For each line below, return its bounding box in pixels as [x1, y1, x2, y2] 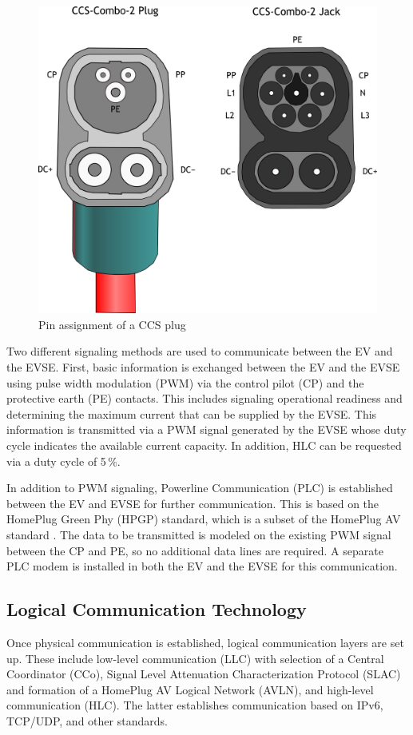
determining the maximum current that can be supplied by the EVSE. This [6, 405, 377, 422]
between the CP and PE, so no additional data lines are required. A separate [6, 542, 383, 558]
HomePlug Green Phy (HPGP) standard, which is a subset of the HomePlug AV [6, 511, 401, 527]
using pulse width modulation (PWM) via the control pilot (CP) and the [6, 374, 364, 391]
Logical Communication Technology [6, 597, 307, 622]
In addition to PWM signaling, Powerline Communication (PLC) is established [6, 479, 393, 496]
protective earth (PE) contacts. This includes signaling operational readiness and [6, 390, 403, 407]
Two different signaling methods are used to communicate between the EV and [6, 343, 393, 360]
